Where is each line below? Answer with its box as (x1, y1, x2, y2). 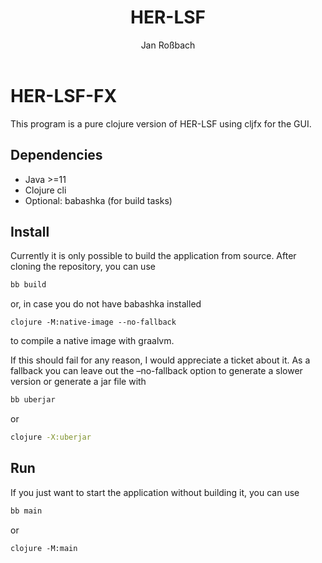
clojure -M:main (10, 543, 78, 553)
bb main (10, 506, 43, 516)
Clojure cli (24, 184, 67, 196)
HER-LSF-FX (10, 84, 118, 107)
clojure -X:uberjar (10, 432, 92, 443)
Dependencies (10, 147, 103, 164)
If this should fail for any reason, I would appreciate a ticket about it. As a (10, 354, 311, 366)
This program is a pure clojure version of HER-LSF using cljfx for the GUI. (10, 117, 312, 130)
